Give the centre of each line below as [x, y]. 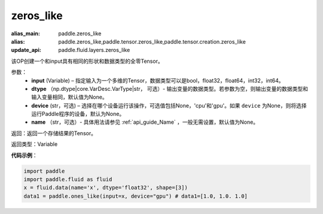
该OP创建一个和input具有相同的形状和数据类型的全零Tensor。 [87, 61]
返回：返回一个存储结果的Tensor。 [54, 133]
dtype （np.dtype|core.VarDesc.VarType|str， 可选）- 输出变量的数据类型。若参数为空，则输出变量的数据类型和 [170, 88]
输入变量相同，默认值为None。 [69, 97]
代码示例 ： [24, 155]
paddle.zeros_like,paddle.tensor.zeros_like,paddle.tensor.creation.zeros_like [152, 41]
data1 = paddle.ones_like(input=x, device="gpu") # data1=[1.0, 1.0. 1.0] [136, 196]
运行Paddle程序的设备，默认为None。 [78, 114]
